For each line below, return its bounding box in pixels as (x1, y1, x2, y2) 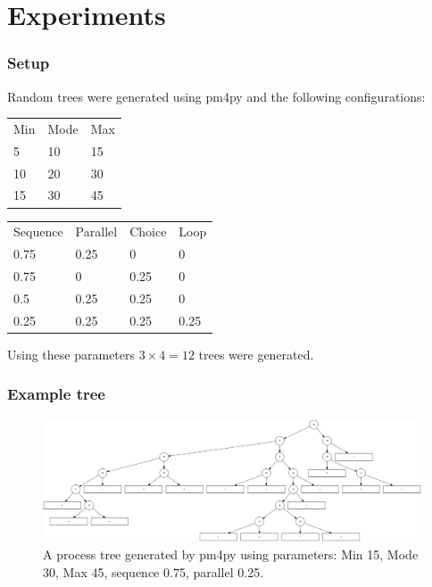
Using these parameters (7, 344, 136, 363)
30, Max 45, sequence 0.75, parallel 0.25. (43, 562, 264, 581)
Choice (129, 222, 167, 241)
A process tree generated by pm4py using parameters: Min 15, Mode (43, 545, 419, 564)
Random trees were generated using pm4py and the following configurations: (7, 87, 426, 105)
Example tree (7, 383, 105, 405)
